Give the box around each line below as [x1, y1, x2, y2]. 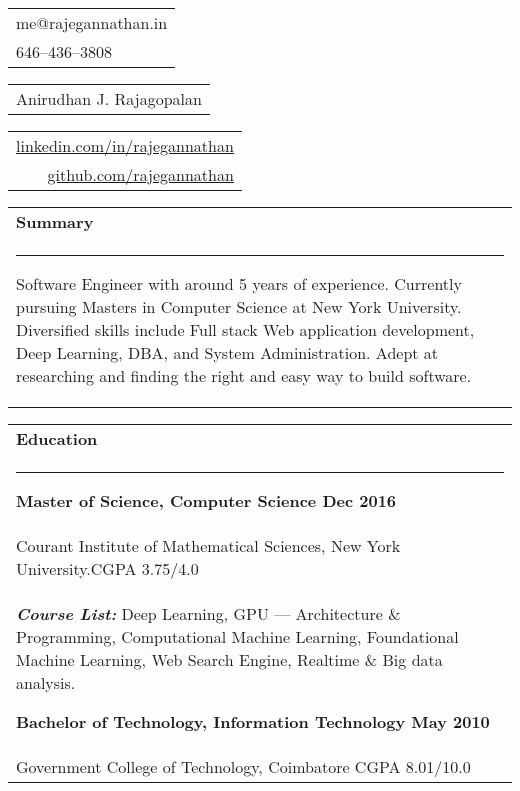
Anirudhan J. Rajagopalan [16, 87, 202, 110]
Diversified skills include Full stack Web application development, [16, 318, 475, 341]
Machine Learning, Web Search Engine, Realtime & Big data [16, 648, 443, 671]
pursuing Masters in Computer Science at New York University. [16, 295, 462, 318]
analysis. [16, 671, 76, 694]
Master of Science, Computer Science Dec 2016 [16, 489, 397, 512]
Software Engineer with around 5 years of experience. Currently [16, 272, 462, 295]
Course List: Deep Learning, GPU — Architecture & [16, 602, 401, 625]
